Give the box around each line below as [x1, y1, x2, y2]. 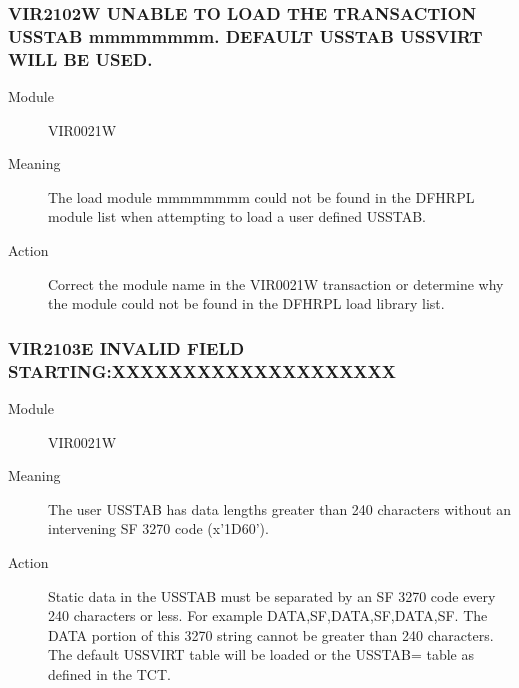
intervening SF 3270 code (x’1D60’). [48, 518, 269, 539]
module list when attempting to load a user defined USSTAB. [48, 206, 427, 227]
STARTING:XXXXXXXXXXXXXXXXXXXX [8, 358, 397, 383]
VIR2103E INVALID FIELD [8, 335, 245, 360]
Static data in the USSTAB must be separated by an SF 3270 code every [48, 585, 496, 606]
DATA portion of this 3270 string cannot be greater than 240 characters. [48, 624, 494, 645]
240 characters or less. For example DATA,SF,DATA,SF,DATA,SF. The [48, 605, 488, 626]
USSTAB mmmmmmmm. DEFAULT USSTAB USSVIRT [8, 23, 483, 48]
